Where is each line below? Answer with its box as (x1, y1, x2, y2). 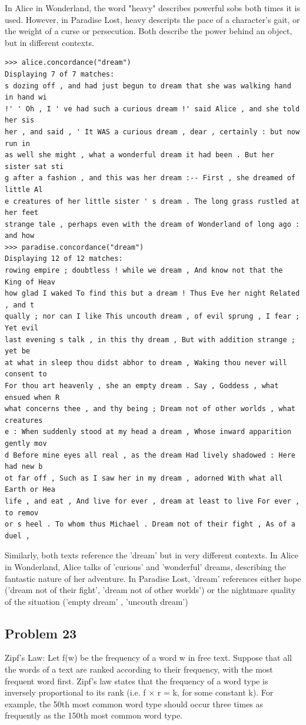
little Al (5, 185, 43, 194)
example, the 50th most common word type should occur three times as (5, 697, 264, 710)
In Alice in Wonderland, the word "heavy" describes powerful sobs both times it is (5, 2, 300, 14)
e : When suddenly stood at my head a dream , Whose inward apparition (5, 428, 291, 436)
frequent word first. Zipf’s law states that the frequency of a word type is (5, 674, 268, 687)
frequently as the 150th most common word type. (5, 709, 182, 721)
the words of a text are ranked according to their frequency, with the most (5, 663, 273, 676)
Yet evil (5, 324, 39, 333)
